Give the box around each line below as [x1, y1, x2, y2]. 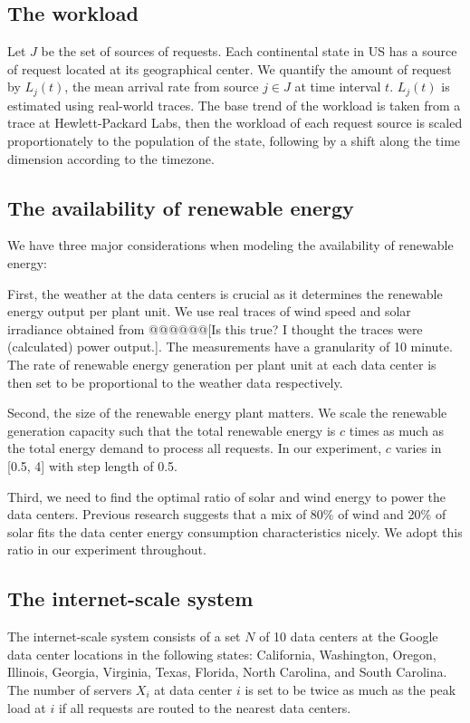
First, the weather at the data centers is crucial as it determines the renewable [7, 284, 443, 303]
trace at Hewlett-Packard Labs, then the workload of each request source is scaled [7, 113, 463, 132]
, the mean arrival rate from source [64, 77, 259, 96]
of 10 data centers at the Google [259, 627, 438, 646]
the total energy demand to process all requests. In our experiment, [7, 439, 382, 458]
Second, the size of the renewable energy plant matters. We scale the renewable [7, 403, 447, 422]
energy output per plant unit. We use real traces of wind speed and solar [7, 302, 411, 321]
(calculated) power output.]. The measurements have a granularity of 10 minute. [7, 337, 453, 356]
